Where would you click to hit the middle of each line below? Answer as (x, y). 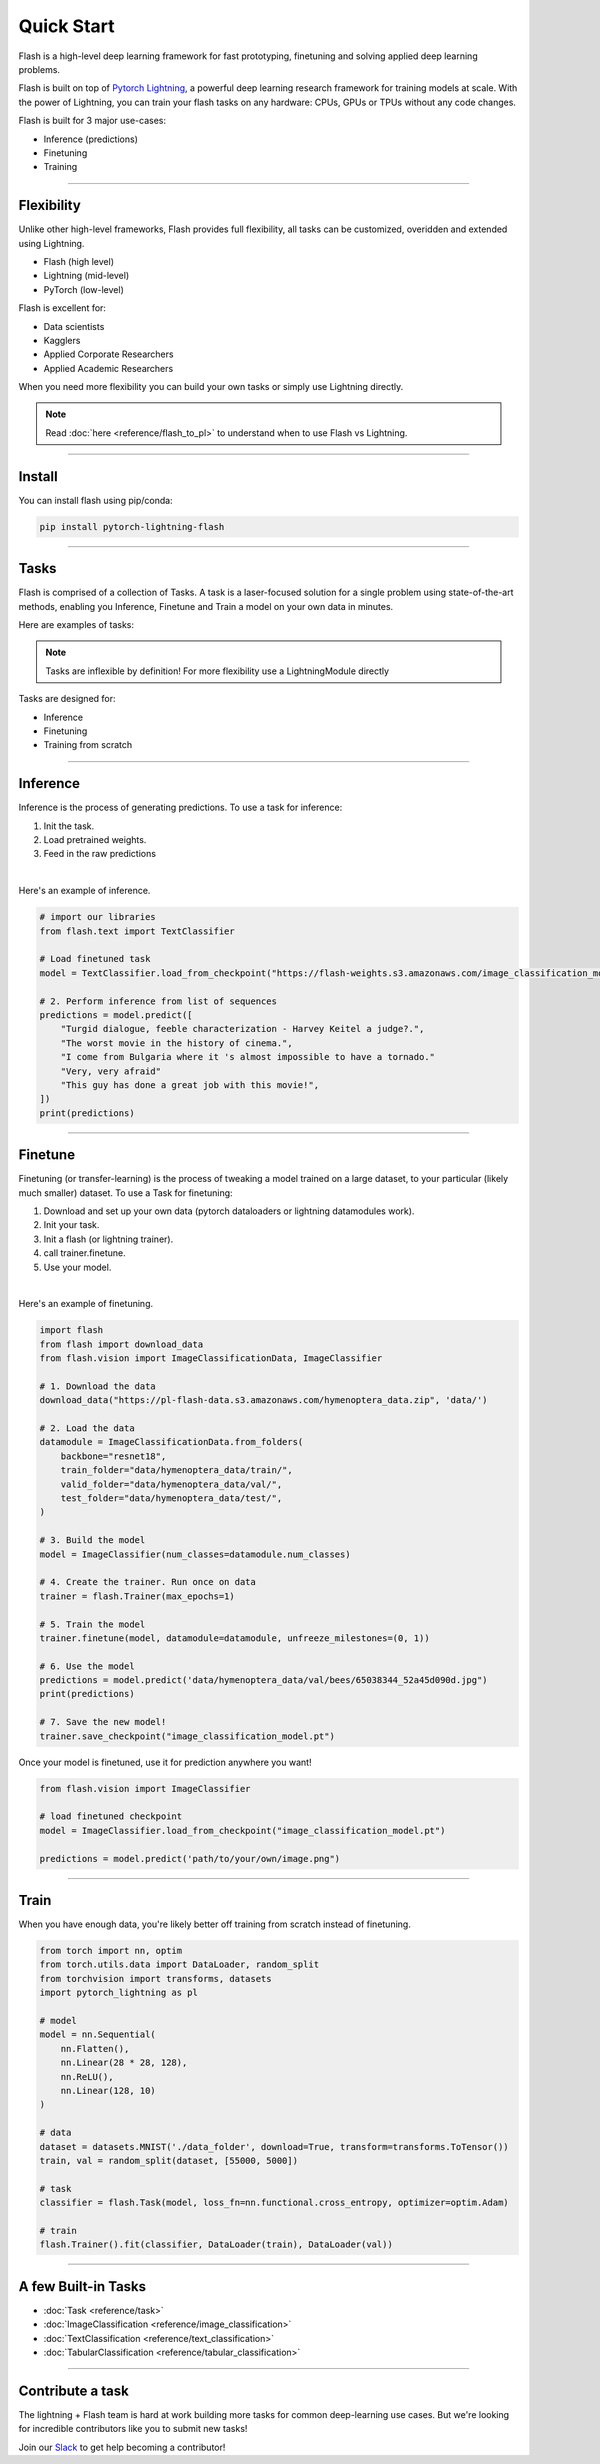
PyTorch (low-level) (83, 289)
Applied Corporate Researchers (108, 354)
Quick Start (66, 26)
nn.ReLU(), (87, 2076)
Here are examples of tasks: (76, 625)
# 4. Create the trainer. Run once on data (148, 1582)
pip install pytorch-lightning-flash (132, 526)
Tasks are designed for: (67, 699)
